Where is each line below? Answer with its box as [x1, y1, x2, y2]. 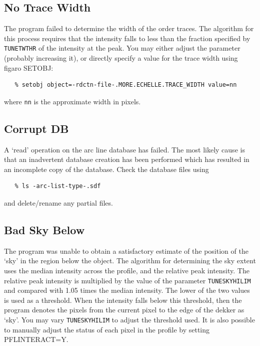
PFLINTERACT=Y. [4, 334, 68, 344]
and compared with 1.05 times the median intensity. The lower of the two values [4, 285, 250, 295]
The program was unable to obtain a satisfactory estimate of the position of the [4, 245, 248, 256]
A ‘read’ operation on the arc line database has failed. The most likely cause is [4, 144, 245, 154]
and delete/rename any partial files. [4, 198, 113, 208]
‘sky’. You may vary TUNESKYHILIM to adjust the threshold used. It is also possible [4, 314, 255, 325]
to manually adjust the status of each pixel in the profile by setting [4, 324, 210, 334]
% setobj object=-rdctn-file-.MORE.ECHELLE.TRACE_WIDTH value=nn [14, 81, 237, 89]
